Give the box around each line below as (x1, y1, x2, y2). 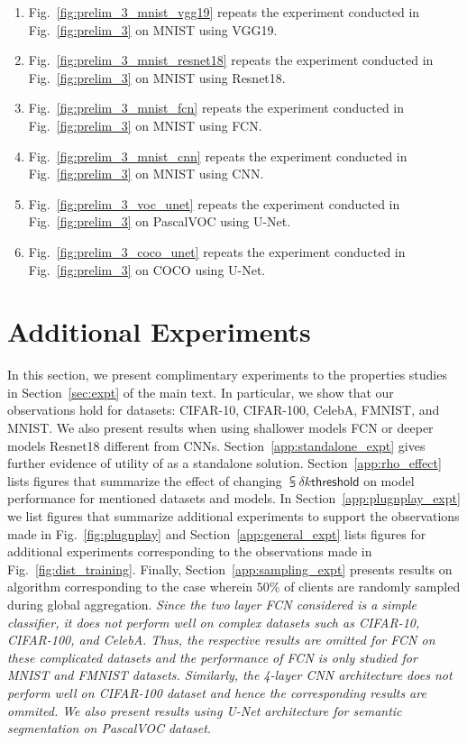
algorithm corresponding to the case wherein (7, 577, 253, 596)
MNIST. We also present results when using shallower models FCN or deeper (7, 418, 434, 437)
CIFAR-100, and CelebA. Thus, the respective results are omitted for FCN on (7, 630, 435, 649)
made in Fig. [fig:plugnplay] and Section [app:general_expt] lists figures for (7, 524, 426, 543)
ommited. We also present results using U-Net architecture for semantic (7, 701, 402, 720)
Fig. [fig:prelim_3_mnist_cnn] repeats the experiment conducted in (28, 146, 407, 165)
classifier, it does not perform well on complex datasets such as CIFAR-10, (7, 612, 420, 631)
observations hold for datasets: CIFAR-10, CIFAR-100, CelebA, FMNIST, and (7, 400, 440, 419)
